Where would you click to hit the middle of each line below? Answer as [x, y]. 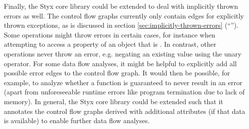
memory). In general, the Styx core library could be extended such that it [114, 101]
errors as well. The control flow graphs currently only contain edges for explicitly [124, 15]
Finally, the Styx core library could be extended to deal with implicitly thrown [121, 6]
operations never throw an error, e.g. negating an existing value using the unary [123, 53]
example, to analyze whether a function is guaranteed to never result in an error [123, 82]
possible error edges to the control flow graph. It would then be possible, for [117, 73]
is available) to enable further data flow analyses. [77, 120]
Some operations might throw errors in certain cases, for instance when [110, 34]
